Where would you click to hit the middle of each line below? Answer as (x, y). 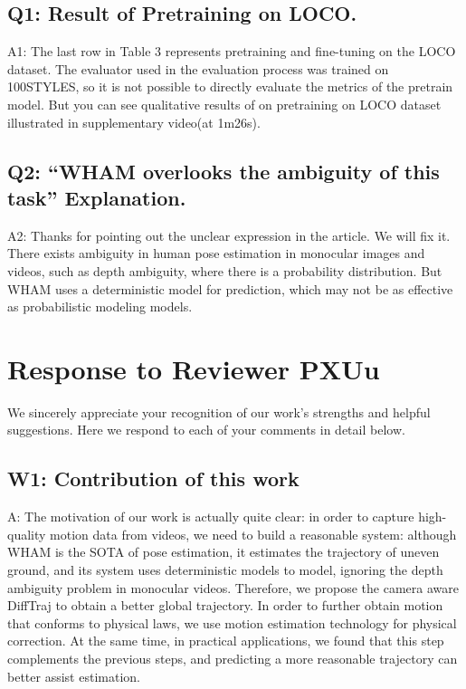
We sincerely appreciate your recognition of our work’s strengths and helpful (219, 411)
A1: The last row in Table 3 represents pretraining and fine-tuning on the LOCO (232, 51)
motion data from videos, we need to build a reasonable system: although (253, 534)
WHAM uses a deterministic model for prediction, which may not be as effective (230, 288)
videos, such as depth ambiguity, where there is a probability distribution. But (225, 270)
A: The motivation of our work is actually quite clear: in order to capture (211, 517)
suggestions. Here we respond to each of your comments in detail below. (206, 430)
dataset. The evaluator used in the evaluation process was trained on (198, 68)
